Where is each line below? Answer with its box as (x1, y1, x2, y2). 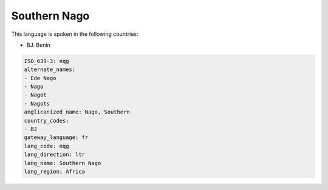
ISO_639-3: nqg (24, 58, 69, 64)
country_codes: (24, 117, 69, 124)
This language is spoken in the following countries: (11, 30, 138, 38)
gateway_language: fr (24, 134, 89, 141)
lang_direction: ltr (24, 151, 85, 158)
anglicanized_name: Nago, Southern (24, 109, 130, 115)
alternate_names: (24, 66, 76, 73)
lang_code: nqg (24, 143, 69, 149)
